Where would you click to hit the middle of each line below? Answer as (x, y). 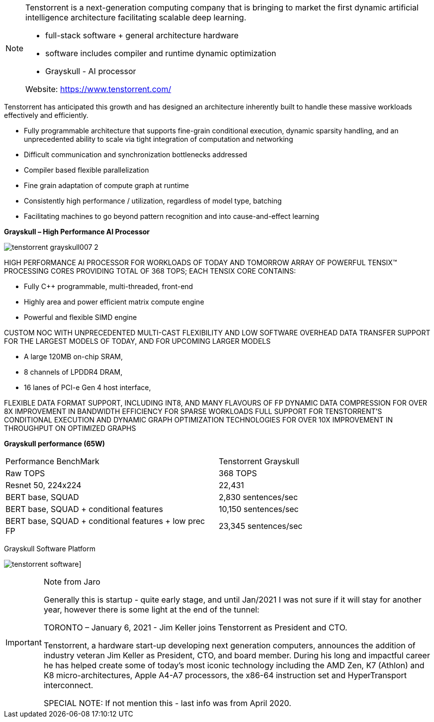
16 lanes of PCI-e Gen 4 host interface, (87, 387)
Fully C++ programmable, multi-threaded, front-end (109, 286)
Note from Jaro (72, 582)
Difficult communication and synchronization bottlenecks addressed (136, 155)
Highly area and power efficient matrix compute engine (114, 302)
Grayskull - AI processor (91, 71)
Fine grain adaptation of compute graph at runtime (106, 185)
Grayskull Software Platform (50, 549)
